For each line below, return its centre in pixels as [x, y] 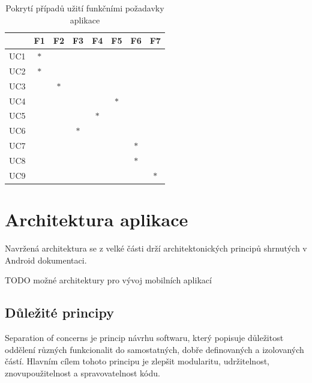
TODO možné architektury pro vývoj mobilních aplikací [108, 280]
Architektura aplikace [97, 219]
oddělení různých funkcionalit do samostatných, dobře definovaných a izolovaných [154, 349]
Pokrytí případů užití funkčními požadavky [85, 8]
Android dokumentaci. [46, 260]
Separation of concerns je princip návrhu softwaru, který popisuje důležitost [144, 337]
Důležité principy [60, 312]
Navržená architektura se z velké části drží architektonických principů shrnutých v [156, 248]
